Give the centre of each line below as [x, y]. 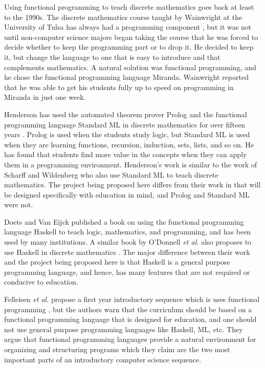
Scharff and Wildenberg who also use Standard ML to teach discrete [111, 174]
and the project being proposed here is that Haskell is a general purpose [117, 262]
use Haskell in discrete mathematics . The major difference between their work [127, 252]
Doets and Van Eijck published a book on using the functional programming [124, 221]
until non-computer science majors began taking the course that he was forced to [131, 37]
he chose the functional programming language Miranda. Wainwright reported [126, 77]
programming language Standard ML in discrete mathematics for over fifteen [125, 124]
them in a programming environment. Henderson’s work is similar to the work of [131, 164]
